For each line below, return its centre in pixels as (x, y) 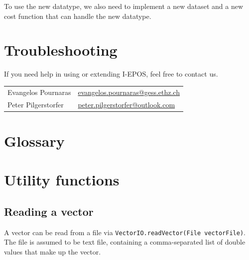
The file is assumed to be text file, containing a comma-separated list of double (125, 242)
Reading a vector (49, 211)
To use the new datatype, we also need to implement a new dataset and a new (124, 6)
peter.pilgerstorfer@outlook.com (126, 104)
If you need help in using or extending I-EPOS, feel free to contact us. (111, 74)
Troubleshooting (61, 50)
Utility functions (62, 180)
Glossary (34, 140)
